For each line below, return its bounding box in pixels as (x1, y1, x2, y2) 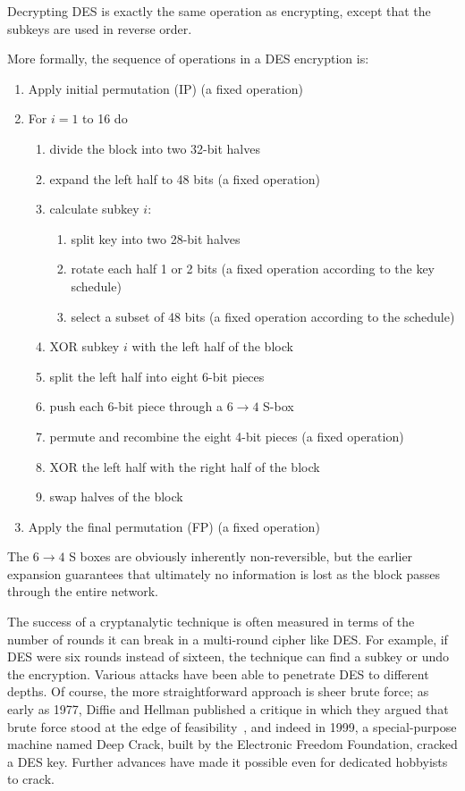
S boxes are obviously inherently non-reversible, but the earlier (69, 547, 413, 566)
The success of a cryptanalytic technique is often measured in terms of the (7, 612, 415, 631)
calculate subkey (49, 199, 139, 218)
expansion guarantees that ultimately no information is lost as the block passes (7, 564, 441, 583)
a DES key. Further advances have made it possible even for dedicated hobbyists (7, 752, 448, 770)
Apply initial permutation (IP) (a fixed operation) (28, 79, 303, 97)
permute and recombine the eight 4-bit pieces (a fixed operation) (49, 426, 404, 445)
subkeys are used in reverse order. (7, 19, 192, 38)
